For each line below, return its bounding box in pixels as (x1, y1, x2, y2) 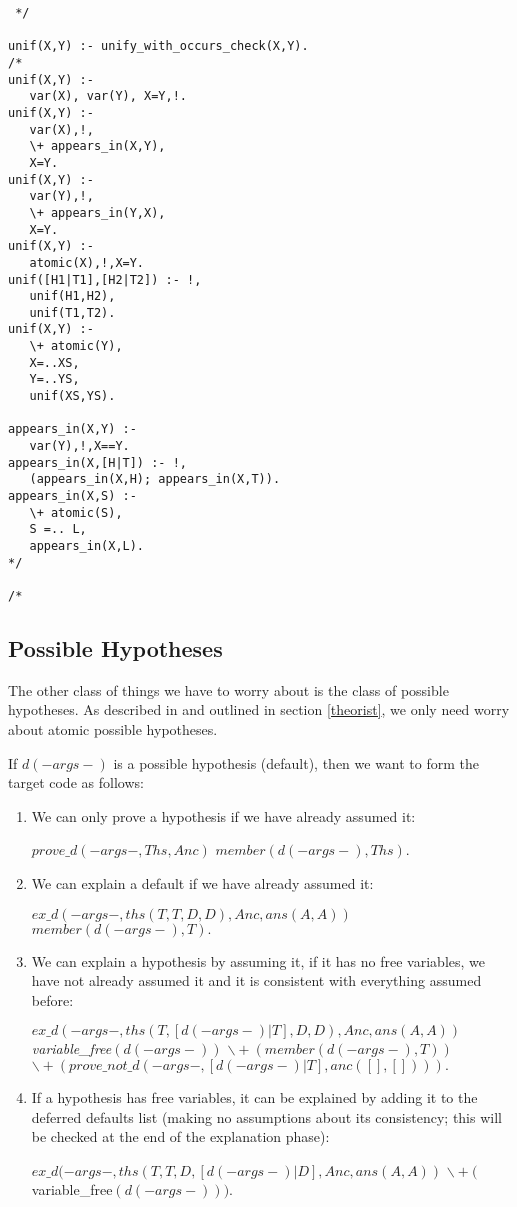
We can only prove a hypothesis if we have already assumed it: (31, 805, 416, 826)
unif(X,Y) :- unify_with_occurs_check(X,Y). (8, 39, 309, 54)
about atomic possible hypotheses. (8, 719, 218, 740)
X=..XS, (29, 355, 80, 370)
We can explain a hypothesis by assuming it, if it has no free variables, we (31, 950, 485, 971)
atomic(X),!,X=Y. (29, 255, 145, 270)
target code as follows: (8, 772, 144, 793)
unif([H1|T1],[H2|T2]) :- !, (8, 272, 202, 287)
